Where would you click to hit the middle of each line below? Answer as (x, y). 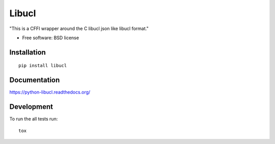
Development (31, 107)
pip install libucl (43, 66)
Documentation (35, 80)
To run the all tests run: (34, 119)
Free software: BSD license (50, 38)
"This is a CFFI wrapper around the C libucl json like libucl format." (79, 28)
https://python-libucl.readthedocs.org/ (50, 92)
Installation (28, 52)
